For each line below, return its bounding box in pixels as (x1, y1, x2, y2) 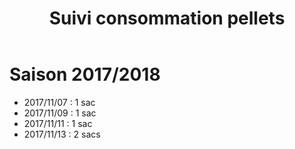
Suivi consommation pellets (48, 7, 286, 30)
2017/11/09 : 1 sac (23, 107, 97, 119)
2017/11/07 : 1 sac (23, 96, 96, 108)
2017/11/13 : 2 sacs (23, 128, 101, 140)
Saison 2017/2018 (9, 63, 161, 86)
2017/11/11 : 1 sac (23, 117, 93, 129)
